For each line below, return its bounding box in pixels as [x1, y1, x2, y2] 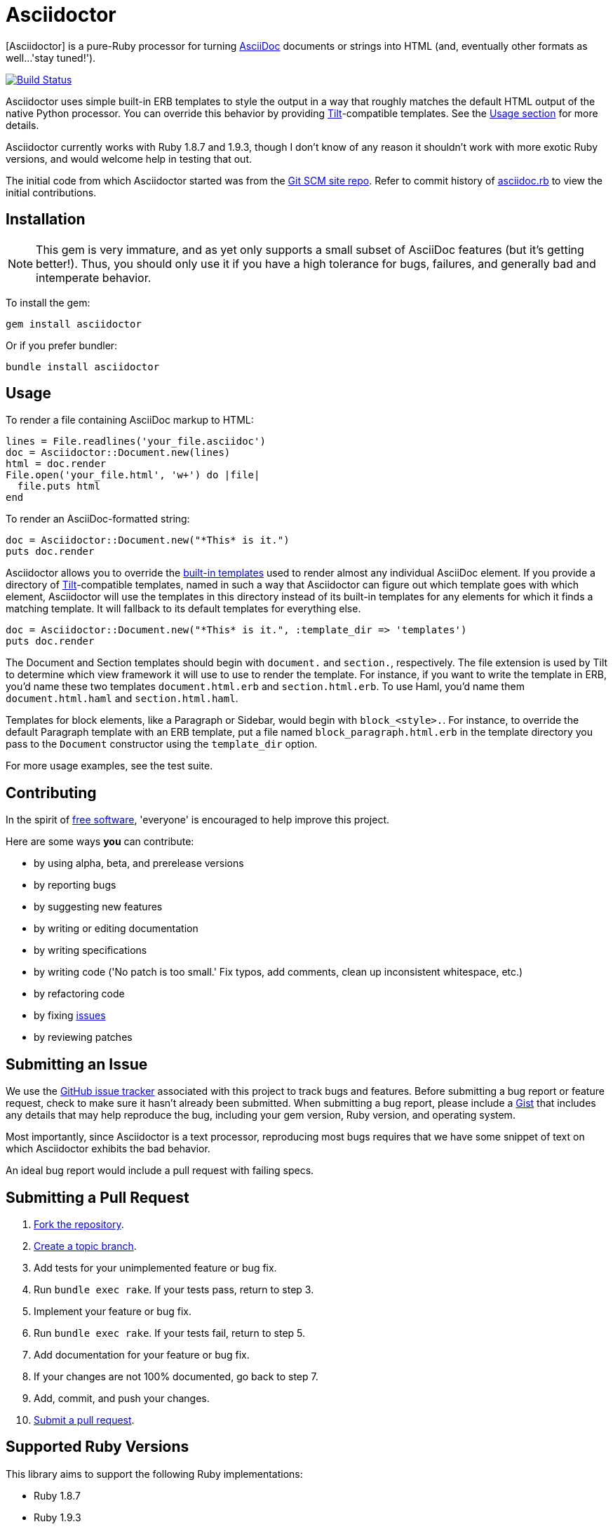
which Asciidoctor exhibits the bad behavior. [6, 1143, 210, 1155]
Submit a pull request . [34, 1413, 135, 1426]
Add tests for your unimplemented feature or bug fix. [34, 1261, 277, 1274]
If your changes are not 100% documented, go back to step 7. [34, 1370, 318, 1382]
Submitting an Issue [6, 1055, 148, 1073]
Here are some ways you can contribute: [6, 835, 194, 848]
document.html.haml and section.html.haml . [6, 692, 238, 705]
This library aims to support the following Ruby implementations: [6, 1467, 303, 1480]
